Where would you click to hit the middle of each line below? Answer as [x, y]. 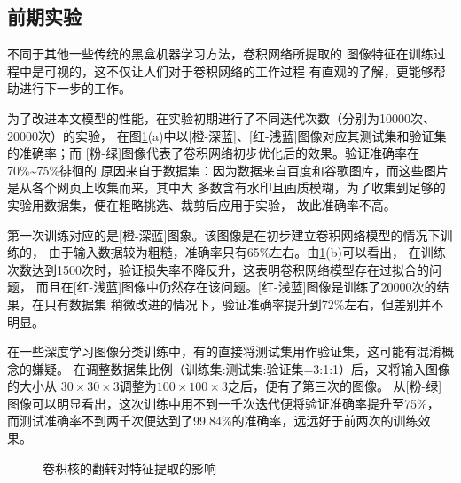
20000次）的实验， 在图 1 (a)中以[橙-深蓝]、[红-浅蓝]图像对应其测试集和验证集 [227, 135]
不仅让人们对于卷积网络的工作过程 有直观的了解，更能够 [270, 70]
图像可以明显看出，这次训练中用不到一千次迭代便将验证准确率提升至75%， [223, 403]
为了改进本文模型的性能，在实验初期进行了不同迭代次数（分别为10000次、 [221, 117]
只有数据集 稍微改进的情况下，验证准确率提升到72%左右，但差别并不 [244, 304]
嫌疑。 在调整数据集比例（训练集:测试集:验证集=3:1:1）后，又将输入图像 [241, 368]
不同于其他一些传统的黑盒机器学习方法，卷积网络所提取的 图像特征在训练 [220, 54]
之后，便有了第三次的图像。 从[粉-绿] [335, 386]
